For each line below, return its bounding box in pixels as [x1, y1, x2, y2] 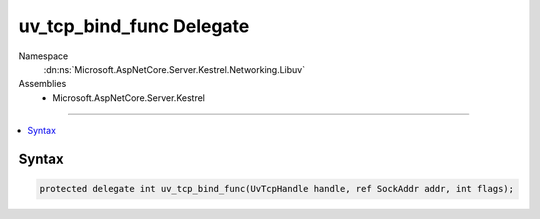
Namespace [18, 50, 69, 62]
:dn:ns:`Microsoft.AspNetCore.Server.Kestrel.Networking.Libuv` [43, 63, 305, 75]
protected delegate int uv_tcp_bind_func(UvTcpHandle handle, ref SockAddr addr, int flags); [39, 183, 515, 195]
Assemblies [18, 78, 67, 90]
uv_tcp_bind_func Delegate [18, 15, 250, 37]
